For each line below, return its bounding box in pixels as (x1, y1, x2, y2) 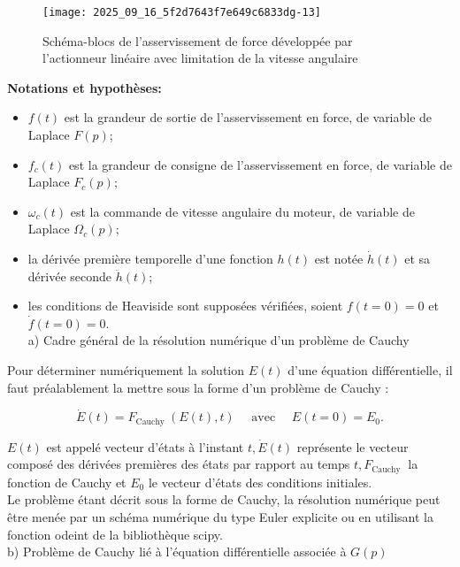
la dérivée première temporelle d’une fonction (27, 249, 273, 267)
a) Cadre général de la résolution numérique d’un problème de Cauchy (27, 331, 410, 349)
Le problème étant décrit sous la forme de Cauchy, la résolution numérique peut (7, 490, 441, 509)
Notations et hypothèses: (7, 78, 162, 96)
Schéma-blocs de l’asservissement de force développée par (42, 31, 353, 50)
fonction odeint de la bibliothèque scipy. (7, 525, 223, 543)
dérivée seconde (27, 266, 112, 285)
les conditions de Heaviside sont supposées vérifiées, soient (27, 296, 343, 315)
